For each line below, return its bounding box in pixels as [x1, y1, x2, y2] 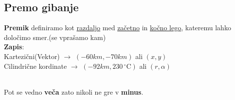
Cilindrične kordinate [4, 60, 67, 71]
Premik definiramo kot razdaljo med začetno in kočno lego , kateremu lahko [4, 22, 231, 33]
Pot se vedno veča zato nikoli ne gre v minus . [4, 86, 144, 97]
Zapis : [4, 41, 24, 52]
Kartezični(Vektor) [4, 51, 60, 61]
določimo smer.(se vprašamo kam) [4, 32, 106, 42]
